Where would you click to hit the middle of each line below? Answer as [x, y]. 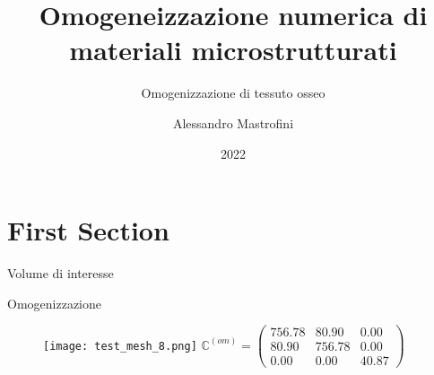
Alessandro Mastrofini [233, 122]
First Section [88, 230]
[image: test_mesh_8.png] [120, 346]
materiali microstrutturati [233, 50]
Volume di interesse [61, 273]
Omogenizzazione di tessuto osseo [233, 93]
